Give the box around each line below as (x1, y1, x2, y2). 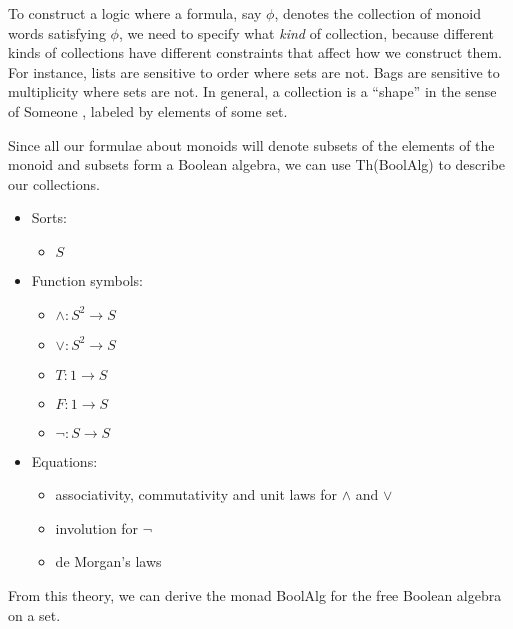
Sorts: (31, 207, 67, 228)
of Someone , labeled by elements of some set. (8, 100, 288, 121)
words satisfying (8, 22, 106, 43)
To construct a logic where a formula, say (8, 3, 262, 23)
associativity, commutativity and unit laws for (55, 484, 338, 505)
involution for (55, 517, 139, 538)
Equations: (31, 450, 98, 471)
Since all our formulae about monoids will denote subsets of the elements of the (8, 134, 495, 155)
